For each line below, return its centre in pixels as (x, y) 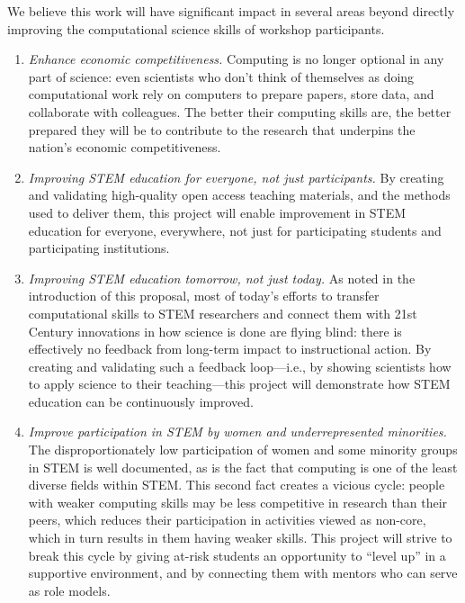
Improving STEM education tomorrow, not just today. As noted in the (222, 278)
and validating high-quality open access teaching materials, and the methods (239, 195)
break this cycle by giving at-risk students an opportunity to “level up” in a (237, 555)
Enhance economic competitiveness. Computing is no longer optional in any (236, 59)
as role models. (69, 590)
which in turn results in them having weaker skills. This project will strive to (240, 538)
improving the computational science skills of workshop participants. (196, 28)
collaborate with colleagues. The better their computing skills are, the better (240, 111)
